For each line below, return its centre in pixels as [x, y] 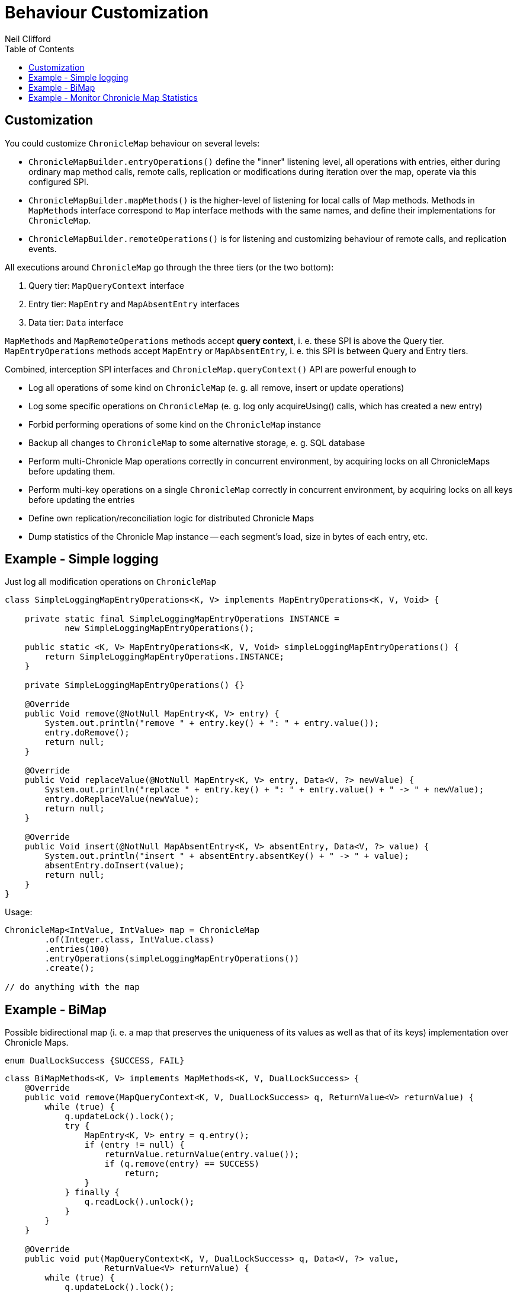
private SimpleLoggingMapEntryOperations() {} [134, 685]
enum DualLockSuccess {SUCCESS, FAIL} [95, 1061]
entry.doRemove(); [87, 733]
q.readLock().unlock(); [139, 1202]
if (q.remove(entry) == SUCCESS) [182, 1164]
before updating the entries [82, 499]
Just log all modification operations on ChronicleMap [110, 582]
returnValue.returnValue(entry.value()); [202, 1155]
